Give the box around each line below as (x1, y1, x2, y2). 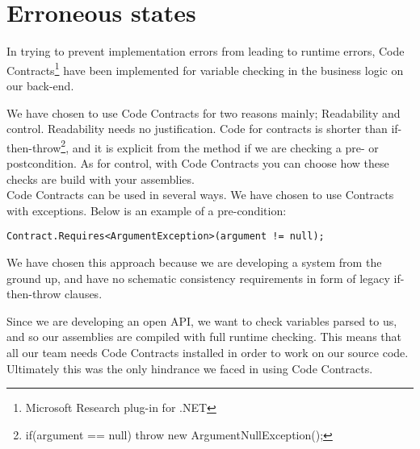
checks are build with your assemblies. (6, 170, 195, 187)
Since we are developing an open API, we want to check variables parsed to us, (6, 312, 397, 329)
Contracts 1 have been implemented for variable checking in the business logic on (6, 59, 404, 78)
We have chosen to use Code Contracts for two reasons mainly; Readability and (6, 104, 401, 121)
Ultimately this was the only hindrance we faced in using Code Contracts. (6, 360, 373, 376)
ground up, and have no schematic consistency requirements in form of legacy (6, 269, 390, 286)
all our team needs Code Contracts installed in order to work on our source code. (6, 344, 409, 360)
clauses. (64, 285, 103, 302)
